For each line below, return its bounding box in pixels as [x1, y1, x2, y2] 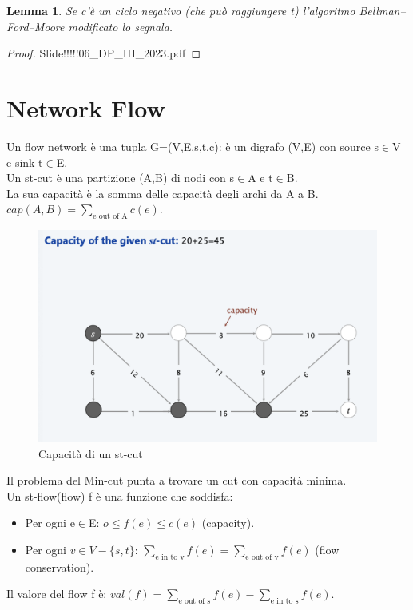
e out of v [245, 553, 279, 561]
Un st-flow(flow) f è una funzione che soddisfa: [6, 487, 233, 504]
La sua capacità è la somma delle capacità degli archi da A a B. [6, 184, 319, 201]
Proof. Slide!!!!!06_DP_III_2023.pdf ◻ [6, 45, 201, 61]
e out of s [178, 597, 211, 606]
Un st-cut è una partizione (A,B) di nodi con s [6, 169, 235, 186]
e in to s [270, 597, 299, 606]
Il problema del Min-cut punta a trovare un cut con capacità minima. [6, 472, 347, 489]
